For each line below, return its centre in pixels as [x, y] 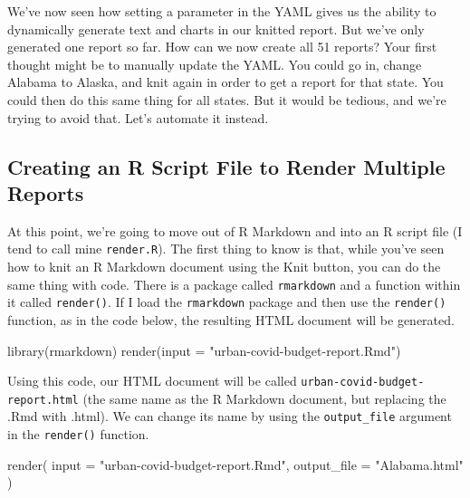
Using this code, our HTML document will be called [152, 381]
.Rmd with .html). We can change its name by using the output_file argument [230, 416]
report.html [43, 400]
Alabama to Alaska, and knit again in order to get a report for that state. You [225, 82]
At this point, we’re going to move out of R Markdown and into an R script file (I [235, 230]
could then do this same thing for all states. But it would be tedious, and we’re [227, 99]
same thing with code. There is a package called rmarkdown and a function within [234, 284]
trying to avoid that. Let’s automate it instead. [138, 117]
